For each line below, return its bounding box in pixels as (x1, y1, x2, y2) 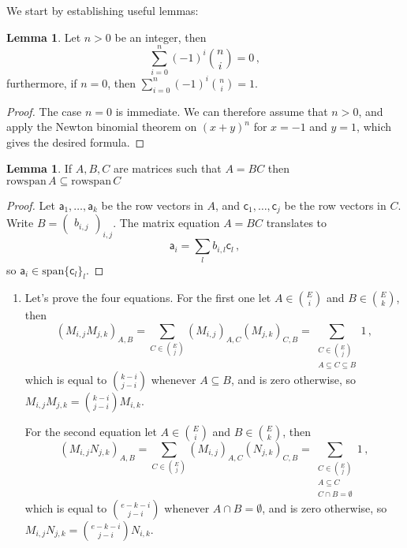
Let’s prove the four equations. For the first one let (24, 289, 271, 306)
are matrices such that (113, 160, 222, 177)
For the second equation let (24, 423, 157, 439)
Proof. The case (6, 103, 82, 119)
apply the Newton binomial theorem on (6, 118, 197, 135)
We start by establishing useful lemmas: (6, 2, 199, 18)
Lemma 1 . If (6, 160, 73, 177)
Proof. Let (6, 196, 55, 213)
